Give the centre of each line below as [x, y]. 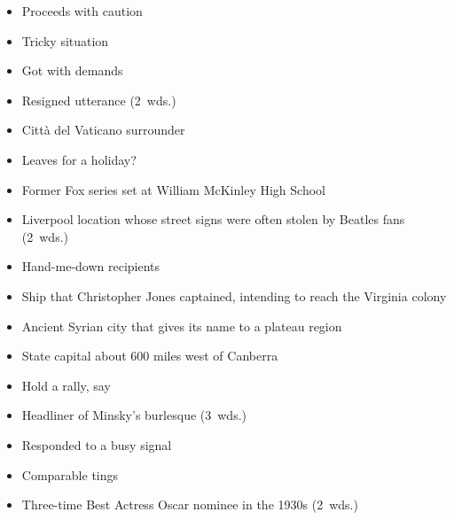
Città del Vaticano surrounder [103, 130]
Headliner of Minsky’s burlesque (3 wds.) [134, 415]
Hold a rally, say [66, 385]
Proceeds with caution [82, 11]
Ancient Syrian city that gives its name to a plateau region [182, 326]
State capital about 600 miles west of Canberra [150, 356]
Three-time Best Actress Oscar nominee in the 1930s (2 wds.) [190, 504]
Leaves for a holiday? [79, 159]
